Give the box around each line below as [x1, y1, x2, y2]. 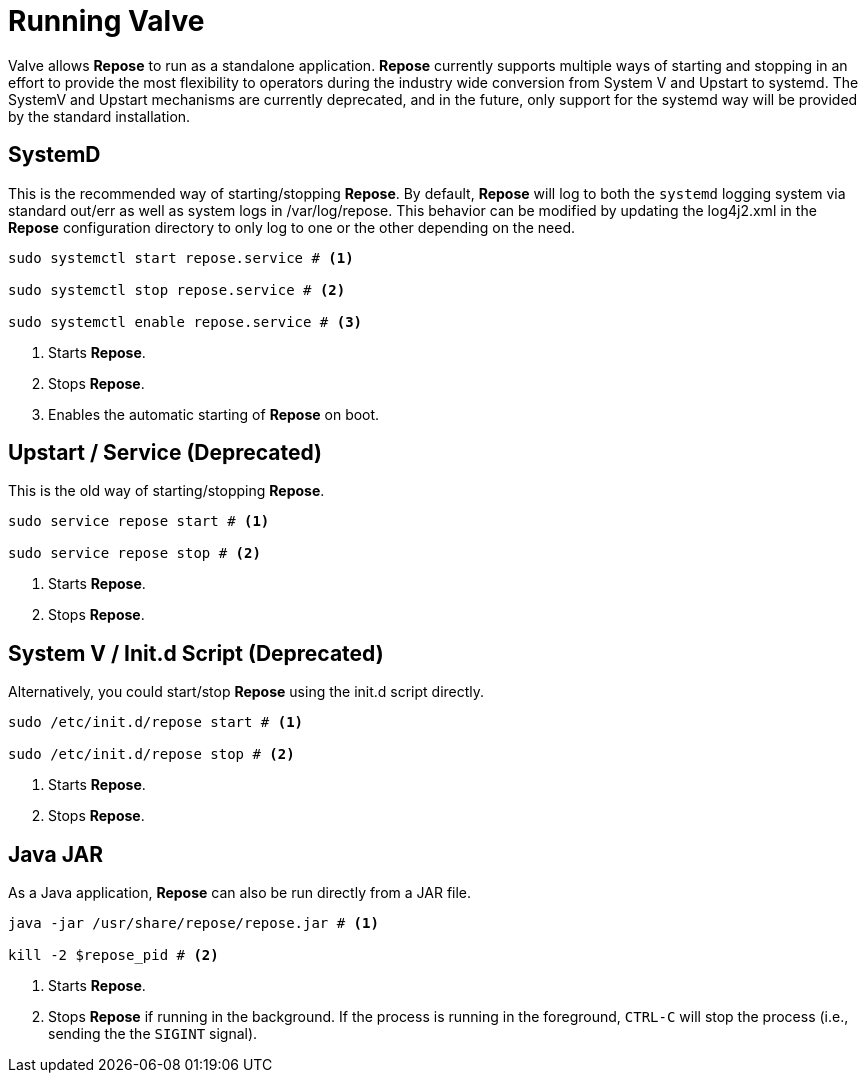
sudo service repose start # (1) [8, 513, 270, 530]
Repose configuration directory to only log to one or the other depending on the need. [8, 218, 576, 236]
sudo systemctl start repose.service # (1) [8, 249, 354, 266]
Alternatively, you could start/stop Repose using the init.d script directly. [8, 683, 485, 701]
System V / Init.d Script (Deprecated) [8, 640, 384, 666]
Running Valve [8, 4, 205, 38]
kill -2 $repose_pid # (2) [8, 947, 219, 964]
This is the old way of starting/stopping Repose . [8, 482, 325, 500]
